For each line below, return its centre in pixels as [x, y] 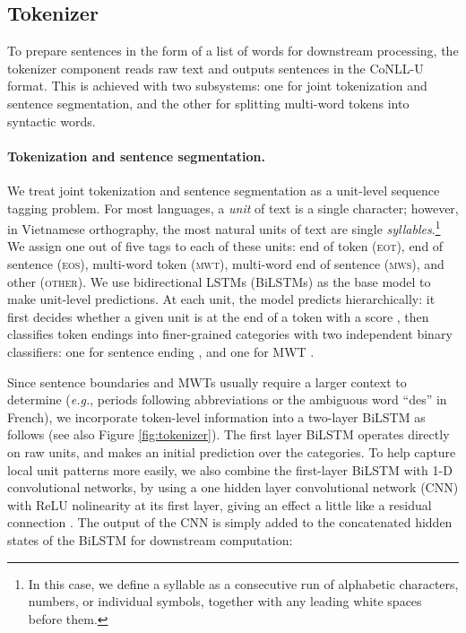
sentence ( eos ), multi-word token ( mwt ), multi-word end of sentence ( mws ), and [226, 264]
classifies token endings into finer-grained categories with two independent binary [230, 334]
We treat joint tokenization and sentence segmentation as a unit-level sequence [224, 190]
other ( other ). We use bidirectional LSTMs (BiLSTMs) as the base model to [219, 281]
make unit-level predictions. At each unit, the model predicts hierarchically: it [221, 299]
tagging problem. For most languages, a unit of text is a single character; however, [233, 208]
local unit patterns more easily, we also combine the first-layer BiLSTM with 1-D [230, 469]
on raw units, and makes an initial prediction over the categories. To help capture [232, 451]
